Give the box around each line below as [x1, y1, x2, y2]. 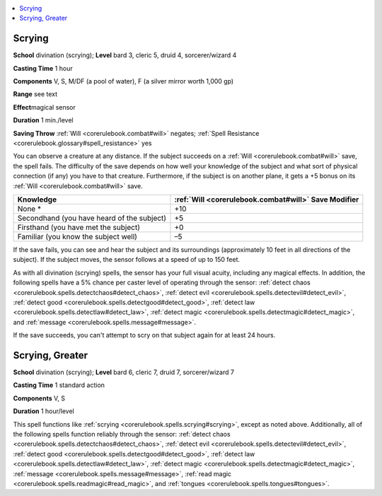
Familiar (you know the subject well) [17, 231, 138, 241]
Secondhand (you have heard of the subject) [17, 213, 166, 223]
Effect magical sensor [13, 103, 76, 111]
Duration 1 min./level [13, 116, 74, 125]
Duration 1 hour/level [13, 407, 74, 415]
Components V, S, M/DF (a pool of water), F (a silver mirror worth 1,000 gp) [13, 77, 234, 86]
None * [17, 204, 42, 214]
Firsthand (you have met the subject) [17, 222, 141, 232]
